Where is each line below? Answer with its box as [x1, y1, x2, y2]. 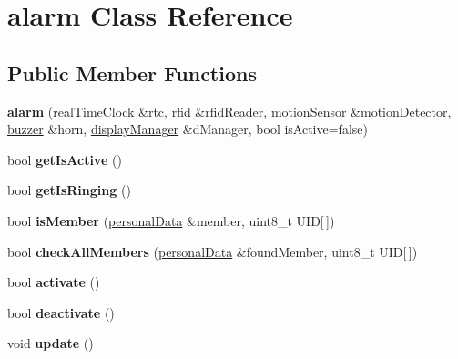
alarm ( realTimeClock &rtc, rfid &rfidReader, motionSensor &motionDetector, [7, 101, 452, 120]
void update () [7, 333, 94, 353]
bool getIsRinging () [7, 180, 131, 200]
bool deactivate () [7, 303, 115, 322]
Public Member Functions [7, 58, 257, 87]
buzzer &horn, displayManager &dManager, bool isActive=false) [7, 119, 368, 138]
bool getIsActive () [7, 149, 122, 169]
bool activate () [7, 272, 100, 292]
